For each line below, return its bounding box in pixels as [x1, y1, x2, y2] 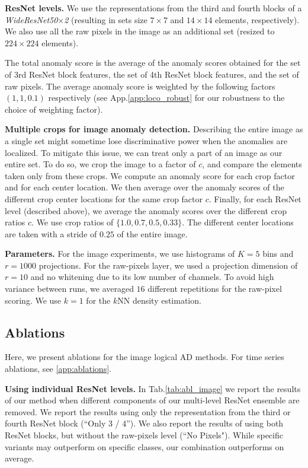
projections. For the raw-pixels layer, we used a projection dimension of [38, 259, 298, 271]
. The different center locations [182, 216, 294, 228]
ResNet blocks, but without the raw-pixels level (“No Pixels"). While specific [5, 429, 283, 441]
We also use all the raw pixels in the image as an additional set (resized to [5, 25, 275, 37]
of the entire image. [117, 227, 188, 240]
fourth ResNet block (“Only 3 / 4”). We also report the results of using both [5, 417, 284, 429]
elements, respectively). [215, 13, 300, 26]
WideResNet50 [5, 13, 58, 26]
